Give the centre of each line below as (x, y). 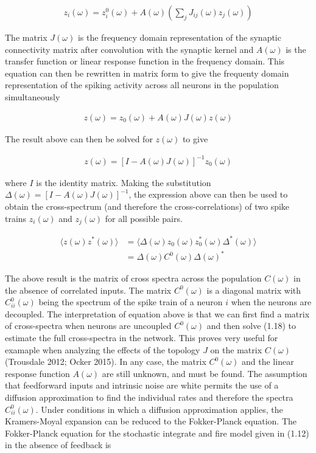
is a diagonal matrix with (254, 290)
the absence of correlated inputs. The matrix (88, 290)
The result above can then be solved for (79, 138)
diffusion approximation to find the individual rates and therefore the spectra (149, 397)
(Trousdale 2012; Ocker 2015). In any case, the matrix (106, 361)
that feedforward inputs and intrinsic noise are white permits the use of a (142, 385)
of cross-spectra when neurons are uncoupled (88, 326)
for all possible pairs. (144, 218)
